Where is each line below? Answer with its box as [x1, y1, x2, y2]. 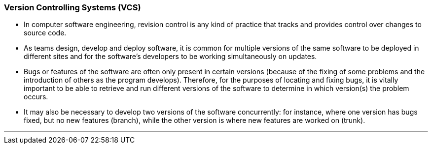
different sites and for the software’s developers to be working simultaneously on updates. [24, 52, 317, 61]
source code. [24, 29, 67, 37]
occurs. [24, 92, 48, 101]
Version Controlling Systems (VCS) [4, 2, 141, 12]
